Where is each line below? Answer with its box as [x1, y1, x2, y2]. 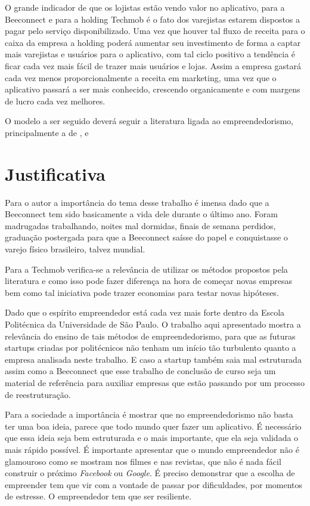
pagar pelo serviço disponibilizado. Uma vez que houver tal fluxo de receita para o [5, 24, 305, 37]
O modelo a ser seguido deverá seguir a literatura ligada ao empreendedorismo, [5, 115, 293, 127]
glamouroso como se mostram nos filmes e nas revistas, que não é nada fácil [5, 455, 281, 467]
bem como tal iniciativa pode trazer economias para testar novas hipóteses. [5, 286, 279, 298]
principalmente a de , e [5, 126, 89, 138]
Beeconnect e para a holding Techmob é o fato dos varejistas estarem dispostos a [5, 13, 300, 25]
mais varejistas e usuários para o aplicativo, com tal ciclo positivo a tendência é [5, 48, 296, 60]
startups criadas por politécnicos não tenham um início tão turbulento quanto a [5, 341, 296, 354]
